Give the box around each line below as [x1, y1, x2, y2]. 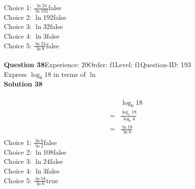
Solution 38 [4, 79, 43, 89]
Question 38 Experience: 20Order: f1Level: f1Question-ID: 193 [4, 59, 191, 70]
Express [4, 69, 27, 79]
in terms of [53, 69, 86, 79]
